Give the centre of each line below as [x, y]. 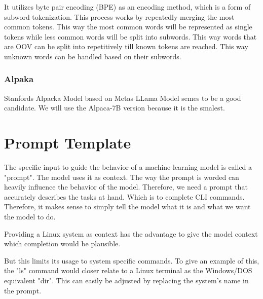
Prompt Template [68, 143]
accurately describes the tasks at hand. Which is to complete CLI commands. [124, 196]
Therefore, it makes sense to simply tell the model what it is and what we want [127, 207]
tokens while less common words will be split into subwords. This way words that [130, 36]
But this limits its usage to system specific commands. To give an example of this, [132, 260]
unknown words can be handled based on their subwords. [93, 56]
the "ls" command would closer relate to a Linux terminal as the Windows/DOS [128, 270]
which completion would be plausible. [62, 244]
